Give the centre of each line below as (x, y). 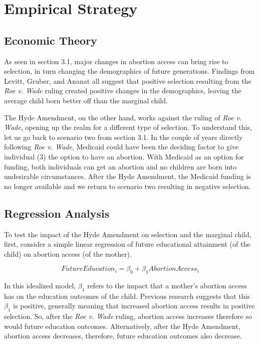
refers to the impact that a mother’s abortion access (167, 286)
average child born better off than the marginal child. (86, 100)
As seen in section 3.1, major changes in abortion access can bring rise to (116, 61)
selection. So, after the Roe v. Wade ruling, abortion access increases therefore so (128, 316)
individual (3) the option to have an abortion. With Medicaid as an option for (124, 156)
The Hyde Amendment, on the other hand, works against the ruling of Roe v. (123, 117)
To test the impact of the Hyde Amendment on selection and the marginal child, (128, 234)
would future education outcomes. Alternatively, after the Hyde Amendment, (122, 326)
